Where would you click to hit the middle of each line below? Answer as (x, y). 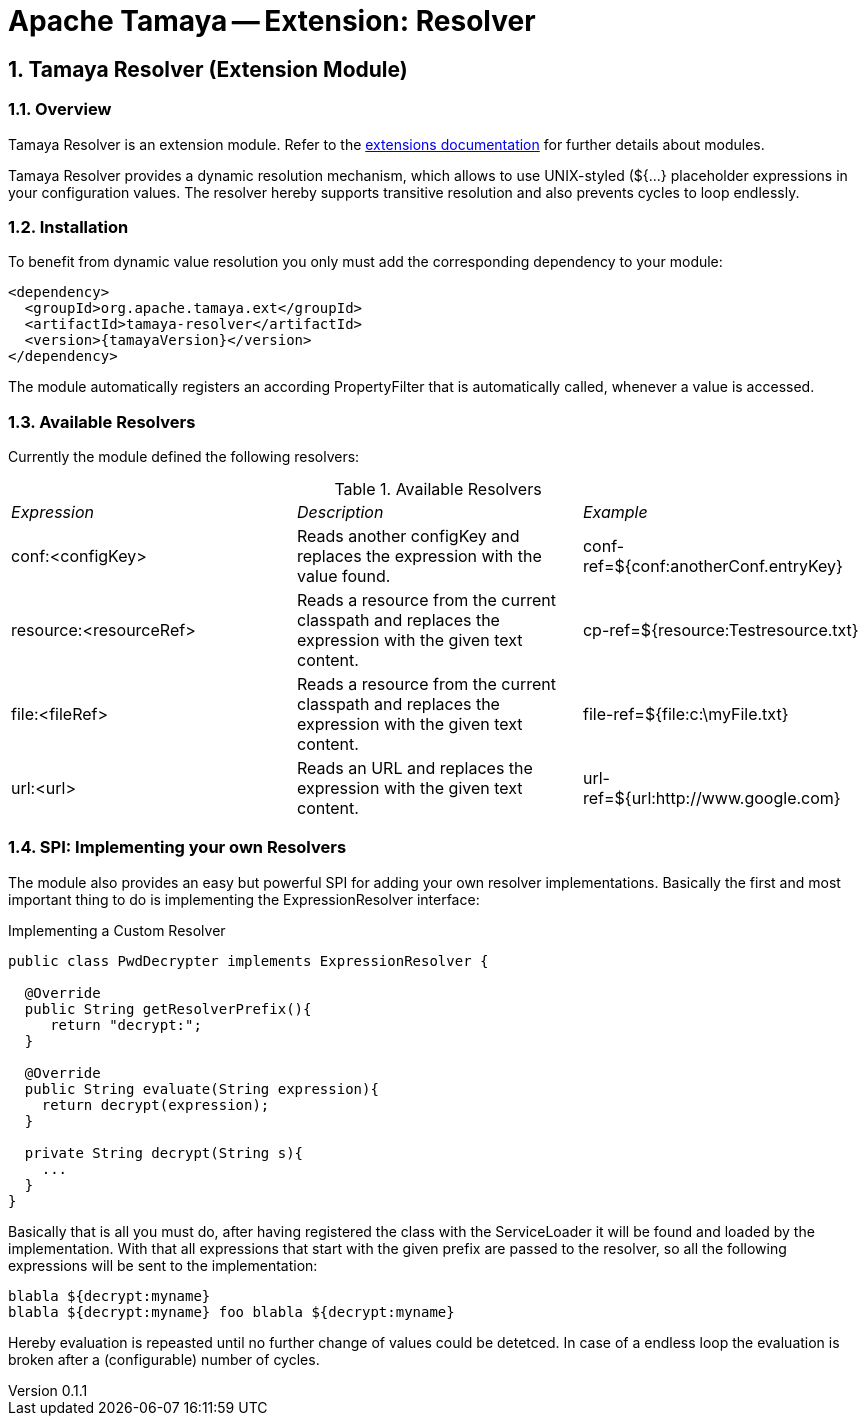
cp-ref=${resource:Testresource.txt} (720, 630)
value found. (343, 576)
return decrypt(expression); (155, 1104)
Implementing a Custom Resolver (117, 930)
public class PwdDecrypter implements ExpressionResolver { (248, 960)
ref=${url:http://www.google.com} (711, 798)
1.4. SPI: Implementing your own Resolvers (177, 847)
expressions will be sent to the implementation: (163, 1265)
